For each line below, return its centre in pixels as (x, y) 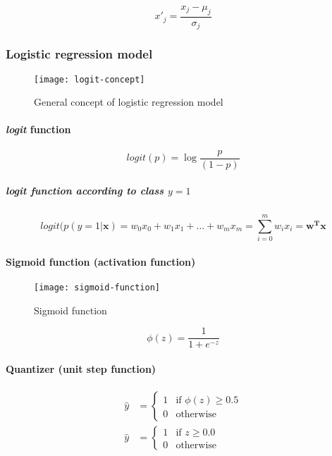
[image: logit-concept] (90, 79)
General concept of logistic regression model (129, 102)
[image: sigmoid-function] (97, 288)
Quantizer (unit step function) (81, 369)
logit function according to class (85, 191)
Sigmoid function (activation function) (101, 261)
